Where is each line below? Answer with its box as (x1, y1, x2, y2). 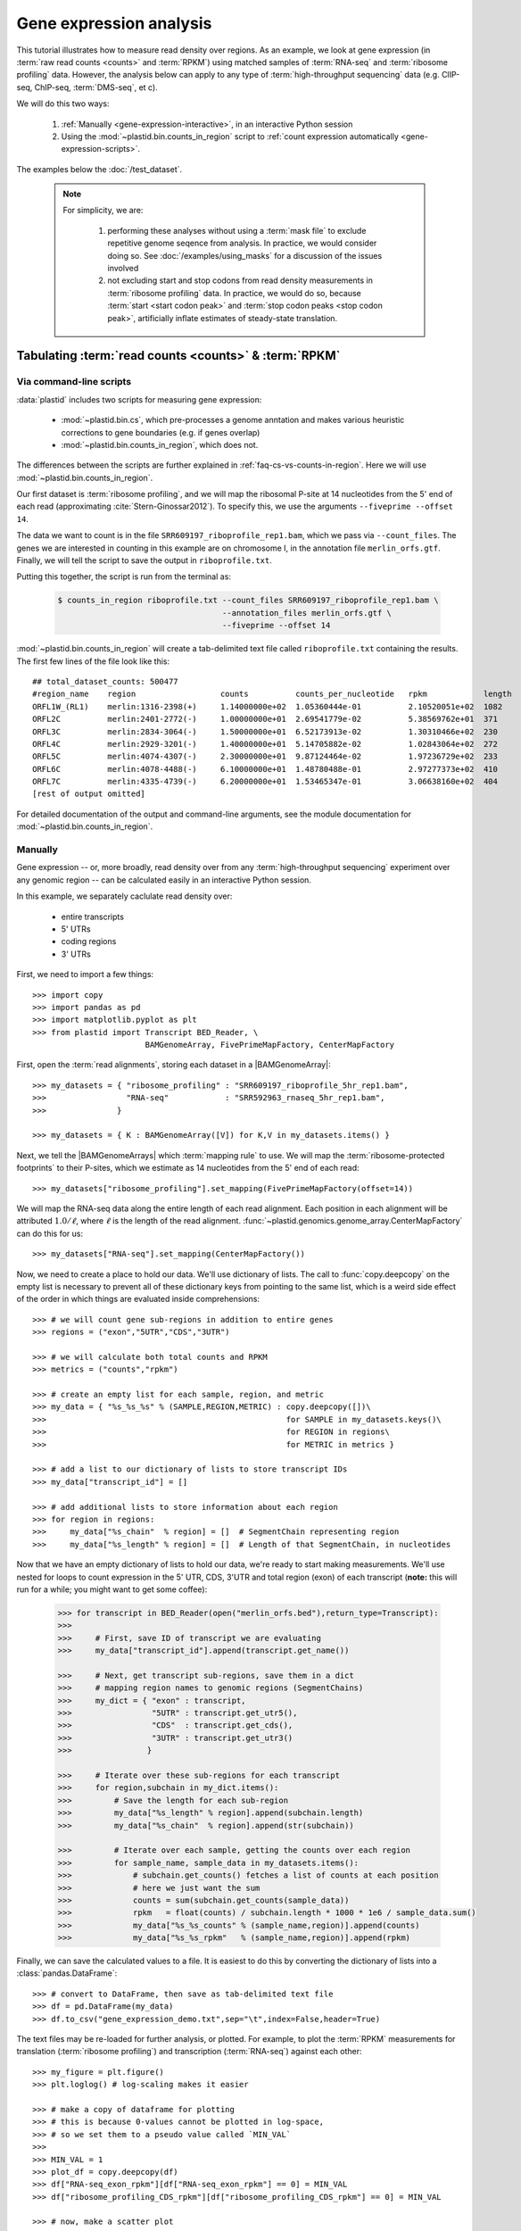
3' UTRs (61, 949, 91, 959)
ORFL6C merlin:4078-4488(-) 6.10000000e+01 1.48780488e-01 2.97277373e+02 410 (32, 764, 499, 774)
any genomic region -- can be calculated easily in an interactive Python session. (16, 875, 312, 885)
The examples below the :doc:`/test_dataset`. (16, 163, 183, 174)
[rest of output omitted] (32, 789, 146, 799)
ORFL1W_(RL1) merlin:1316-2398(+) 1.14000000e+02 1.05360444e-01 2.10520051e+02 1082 (32, 701, 503, 711)
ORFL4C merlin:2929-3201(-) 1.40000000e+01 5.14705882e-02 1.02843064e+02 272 (32, 739, 499, 749)
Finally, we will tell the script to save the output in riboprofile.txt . (16, 555, 272, 566)
